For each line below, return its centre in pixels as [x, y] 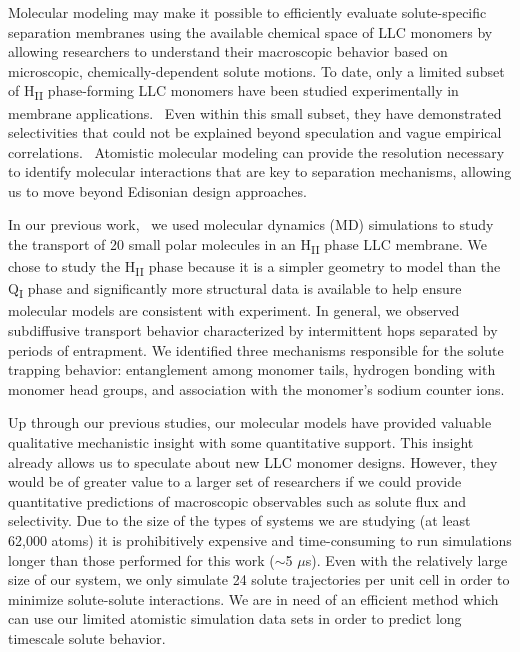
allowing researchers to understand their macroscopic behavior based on [228, 51]
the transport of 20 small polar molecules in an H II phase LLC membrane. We [247, 245]
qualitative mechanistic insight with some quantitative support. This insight [241, 442]
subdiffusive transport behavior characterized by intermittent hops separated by [253, 330]
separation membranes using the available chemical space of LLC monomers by [250, 31]
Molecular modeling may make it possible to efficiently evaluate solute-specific [247, 12]
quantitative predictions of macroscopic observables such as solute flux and [237, 500]
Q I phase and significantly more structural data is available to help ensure [235, 290]
